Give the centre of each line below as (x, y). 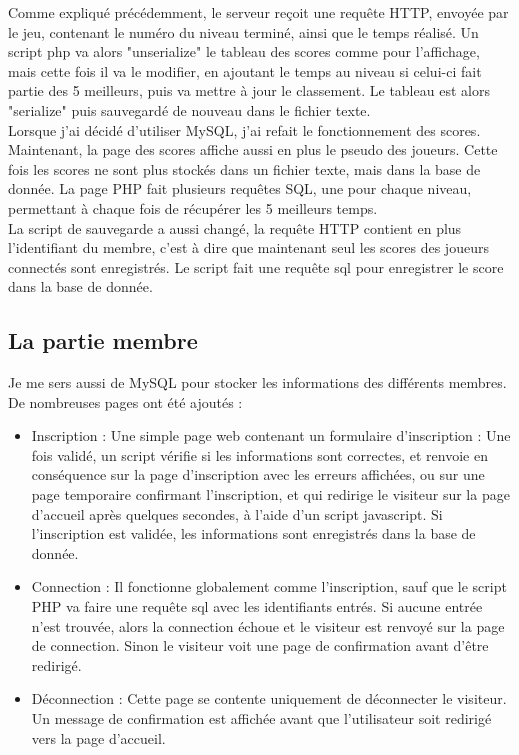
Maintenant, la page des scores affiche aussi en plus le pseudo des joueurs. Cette (253, 149)
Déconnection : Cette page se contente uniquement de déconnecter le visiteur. (269, 698)
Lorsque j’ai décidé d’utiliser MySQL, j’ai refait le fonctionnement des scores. (244, 129)
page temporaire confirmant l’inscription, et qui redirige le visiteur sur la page (270, 494)
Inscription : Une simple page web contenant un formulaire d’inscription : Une (271, 435)
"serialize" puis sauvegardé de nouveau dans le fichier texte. (189, 109)
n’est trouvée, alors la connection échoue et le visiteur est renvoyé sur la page (268, 625)
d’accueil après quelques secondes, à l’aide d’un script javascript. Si (237, 513)
